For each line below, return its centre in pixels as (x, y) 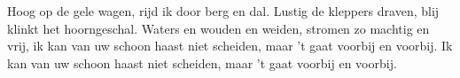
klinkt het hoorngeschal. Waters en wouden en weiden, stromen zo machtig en (218, 28)
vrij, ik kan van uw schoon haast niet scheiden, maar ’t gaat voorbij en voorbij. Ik (230, 46)
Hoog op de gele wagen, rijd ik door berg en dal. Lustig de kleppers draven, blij (223, 11)
